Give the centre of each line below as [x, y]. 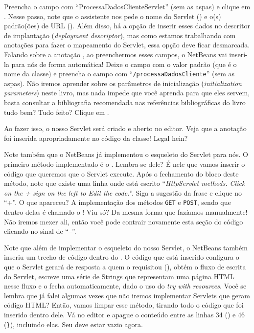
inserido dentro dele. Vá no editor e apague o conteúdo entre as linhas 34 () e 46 [124, 314]
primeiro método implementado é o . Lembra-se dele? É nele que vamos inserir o [125, 164]
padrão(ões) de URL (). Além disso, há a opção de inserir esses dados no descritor [127, 26]
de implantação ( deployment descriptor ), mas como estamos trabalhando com [120, 35]
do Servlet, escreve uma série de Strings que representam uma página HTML [119, 276]
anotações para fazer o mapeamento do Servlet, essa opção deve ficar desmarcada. [127, 45]
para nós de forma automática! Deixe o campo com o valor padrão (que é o [124, 64]
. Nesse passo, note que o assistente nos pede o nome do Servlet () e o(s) [113, 16]
